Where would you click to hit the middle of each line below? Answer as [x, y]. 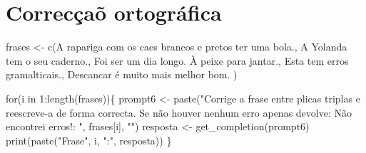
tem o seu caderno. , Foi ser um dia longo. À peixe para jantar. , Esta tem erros [177, 60]
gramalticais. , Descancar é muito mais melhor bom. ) [122, 74]
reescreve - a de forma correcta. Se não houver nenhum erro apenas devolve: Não [179, 112]
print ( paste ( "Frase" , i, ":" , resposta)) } [89, 140]
